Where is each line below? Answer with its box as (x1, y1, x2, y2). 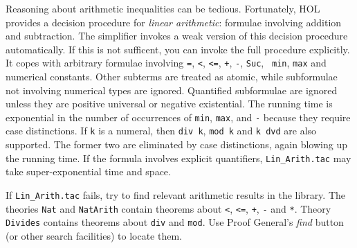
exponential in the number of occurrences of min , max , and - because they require (6, 109, 351, 124)
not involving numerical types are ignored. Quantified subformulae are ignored (6, 82, 338, 97)
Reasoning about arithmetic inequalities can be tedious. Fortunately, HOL (6, 1, 320, 15)
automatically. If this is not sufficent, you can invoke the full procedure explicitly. (6, 42, 350, 56)
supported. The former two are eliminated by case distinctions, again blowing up (6, 137, 347, 152)
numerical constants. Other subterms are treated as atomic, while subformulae (6, 69, 338, 84)
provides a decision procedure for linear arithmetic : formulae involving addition (6, 15, 342, 29)
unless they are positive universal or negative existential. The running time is (6, 96, 333, 111)
